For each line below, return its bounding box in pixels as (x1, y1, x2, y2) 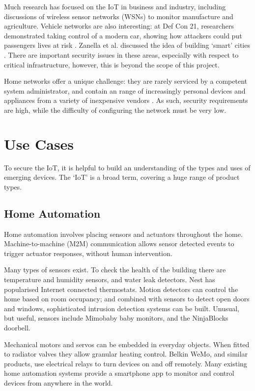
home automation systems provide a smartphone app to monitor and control (4, 368, 234, 378)
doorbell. (4, 322, 30, 332)
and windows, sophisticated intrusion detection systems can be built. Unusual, (4, 303, 240, 313)
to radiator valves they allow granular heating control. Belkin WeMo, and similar (4, 349, 248, 359)
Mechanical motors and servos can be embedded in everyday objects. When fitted (4, 339, 250, 349)
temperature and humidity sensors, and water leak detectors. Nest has (4, 274, 215, 285)
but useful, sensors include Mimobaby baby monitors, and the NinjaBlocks (4, 313, 228, 323)
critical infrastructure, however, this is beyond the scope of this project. (4, 59, 220, 69)
